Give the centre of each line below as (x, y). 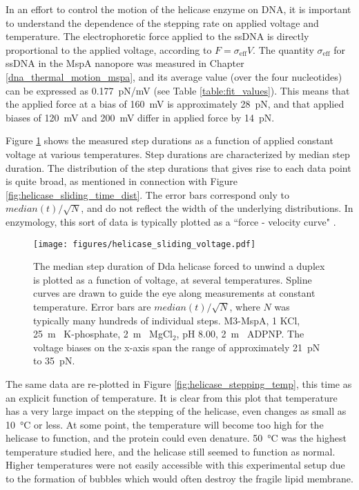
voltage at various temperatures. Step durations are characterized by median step (178, 154)
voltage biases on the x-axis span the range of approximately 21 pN (177, 347)
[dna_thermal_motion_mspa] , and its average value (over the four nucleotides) (174, 76)
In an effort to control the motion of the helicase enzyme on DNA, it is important (178, 9)
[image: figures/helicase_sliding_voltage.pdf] (145, 244)
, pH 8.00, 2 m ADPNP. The (240, 334)
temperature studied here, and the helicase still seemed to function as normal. (171, 451)
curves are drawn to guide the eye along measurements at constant (174, 293)
